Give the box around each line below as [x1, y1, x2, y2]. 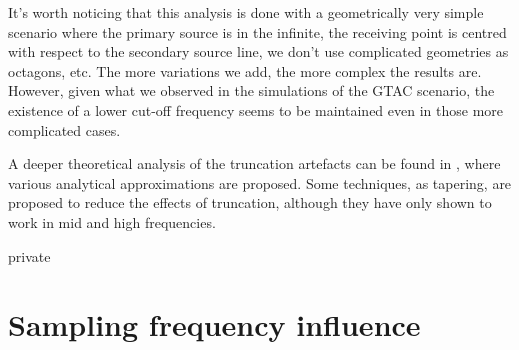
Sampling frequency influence [8, 304, 421, 345]
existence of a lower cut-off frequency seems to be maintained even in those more [8, 99, 503, 120]
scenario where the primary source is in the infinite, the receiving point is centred [8, 21, 507, 42]
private [8, 245, 51, 266]
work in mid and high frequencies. [8, 211, 216, 232]
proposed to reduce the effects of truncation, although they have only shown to [8, 192, 492, 213]
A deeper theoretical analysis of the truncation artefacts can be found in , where [8, 153, 501, 174]
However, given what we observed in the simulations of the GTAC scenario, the [8, 80, 495, 101]
